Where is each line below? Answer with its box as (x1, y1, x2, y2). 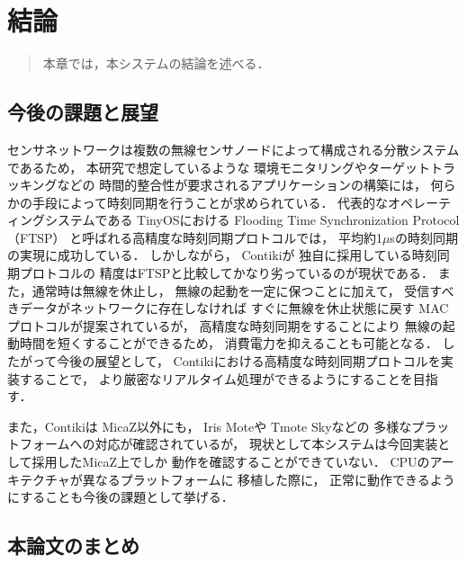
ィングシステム (7, 210, 95, 229)
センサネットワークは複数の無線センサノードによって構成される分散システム (7, 139, 460, 158)
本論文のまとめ (7, 532, 139, 559)
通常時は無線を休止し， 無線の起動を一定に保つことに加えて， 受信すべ (31, 281, 454, 299)
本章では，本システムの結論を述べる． (42, 54, 270, 73)
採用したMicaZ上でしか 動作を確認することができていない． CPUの (31, 452, 430, 471)
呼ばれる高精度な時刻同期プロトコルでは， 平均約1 (82, 228, 382, 246)
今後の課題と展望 (7, 98, 158, 126)
